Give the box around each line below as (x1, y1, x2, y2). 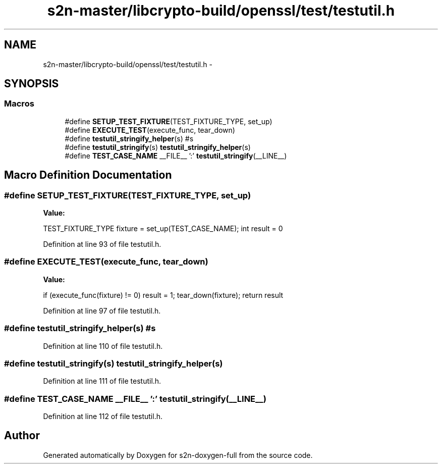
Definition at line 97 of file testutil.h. (43, 306, 161, 315)
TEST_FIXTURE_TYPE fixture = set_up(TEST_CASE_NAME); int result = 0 (43, 224, 283, 233)
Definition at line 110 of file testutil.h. (43, 341, 163, 350)
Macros (4, 98, 34, 109)
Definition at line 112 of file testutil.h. (43, 412, 162, 421)
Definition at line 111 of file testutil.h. (43, 377, 161, 386)
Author (4, 429, 40, 442)
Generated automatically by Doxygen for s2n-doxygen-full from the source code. (43, 450, 313, 459)
